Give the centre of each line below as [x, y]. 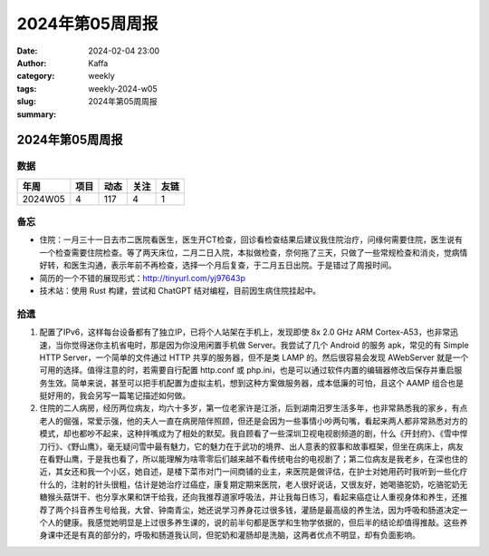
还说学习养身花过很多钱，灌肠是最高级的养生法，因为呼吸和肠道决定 [332, 510]
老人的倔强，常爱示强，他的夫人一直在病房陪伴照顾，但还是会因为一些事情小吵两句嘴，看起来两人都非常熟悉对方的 [254, 421]
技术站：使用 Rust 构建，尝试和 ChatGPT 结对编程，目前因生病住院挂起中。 [180, 290]
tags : [27, 88]
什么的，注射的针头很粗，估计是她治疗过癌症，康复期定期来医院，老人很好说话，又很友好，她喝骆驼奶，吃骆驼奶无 [254, 484]
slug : [26, 102]
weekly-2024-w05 [123, 88]
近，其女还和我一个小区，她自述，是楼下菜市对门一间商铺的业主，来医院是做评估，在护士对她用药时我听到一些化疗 [254, 472]
